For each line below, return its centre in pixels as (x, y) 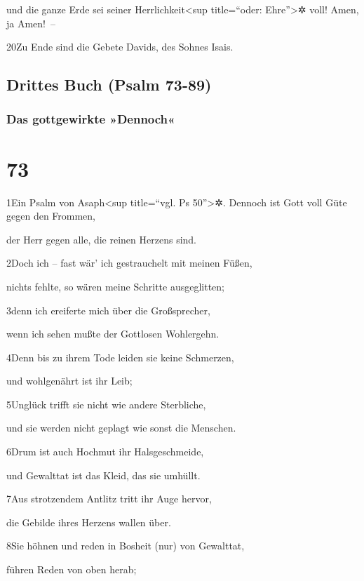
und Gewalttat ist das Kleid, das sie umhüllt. (103, 475)
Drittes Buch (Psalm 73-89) (109, 85)
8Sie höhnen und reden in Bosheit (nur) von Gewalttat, (126, 546)
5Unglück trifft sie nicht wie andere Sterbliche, (106, 404)
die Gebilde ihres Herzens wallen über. (89, 522)
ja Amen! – (31, 23)
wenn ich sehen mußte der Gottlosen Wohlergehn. (113, 334)
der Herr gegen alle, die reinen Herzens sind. (101, 239)
